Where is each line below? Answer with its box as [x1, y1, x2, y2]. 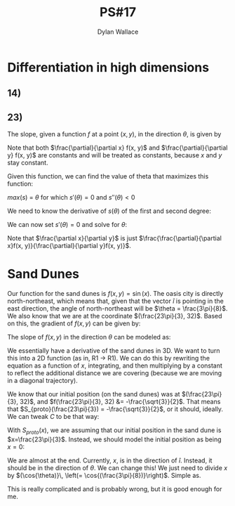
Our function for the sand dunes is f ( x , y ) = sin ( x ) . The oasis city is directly [7, 290, 224, 298]
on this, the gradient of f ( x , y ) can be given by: [7, 319, 141, 327]
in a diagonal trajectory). [7, 377, 79, 385]
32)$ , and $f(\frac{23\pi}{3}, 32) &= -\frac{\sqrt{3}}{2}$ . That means [20, 398, 221, 406]
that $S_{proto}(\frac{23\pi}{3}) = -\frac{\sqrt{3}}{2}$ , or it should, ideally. [7, 405, 223, 413]
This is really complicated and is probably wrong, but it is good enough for [7, 484, 222, 493]
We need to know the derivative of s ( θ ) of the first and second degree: [7, 207, 212, 215]
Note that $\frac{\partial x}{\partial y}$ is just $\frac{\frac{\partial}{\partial [7, 234, 222, 242]
